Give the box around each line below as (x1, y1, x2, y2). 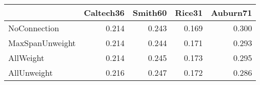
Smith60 (132, 7, 167, 18)
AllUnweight (8, 67, 53, 78)
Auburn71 (211, 7, 252, 18)
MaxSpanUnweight (8, 37, 76, 49)
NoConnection (8, 22, 59, 34)
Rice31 (175, 7, 203, 18)
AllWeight (8, 52, 45, 63)
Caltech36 (84, 7, 125, 18)
